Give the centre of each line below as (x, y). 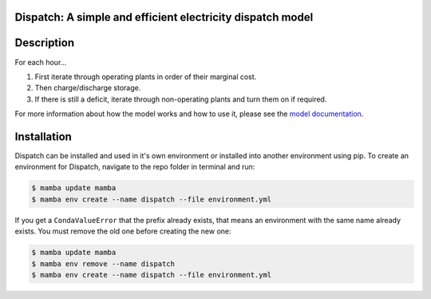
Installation (43, 136)
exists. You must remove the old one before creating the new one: (123, 231)
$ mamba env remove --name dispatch (103, 263)
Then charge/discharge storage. (88, 88)
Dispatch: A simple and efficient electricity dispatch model (164, 17)
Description (45, 43)
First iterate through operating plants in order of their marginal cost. (146, 77)
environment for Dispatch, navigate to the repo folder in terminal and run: (135, 167)
